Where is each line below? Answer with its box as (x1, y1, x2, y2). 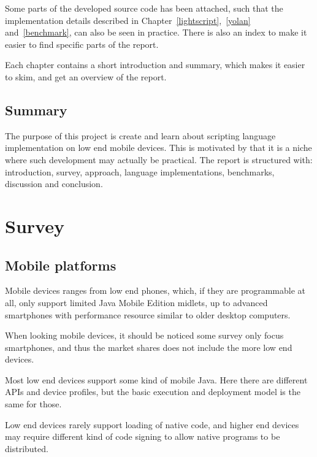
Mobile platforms (5, 255, 116, 274)
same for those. (5, 397, 62, 410)
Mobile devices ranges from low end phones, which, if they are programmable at (5, 284, 306, 297)
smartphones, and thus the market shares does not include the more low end (5, 340, 292, 353)
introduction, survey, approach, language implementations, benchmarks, (5, 165, 275, 178)
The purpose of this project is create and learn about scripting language (5, 129, 276, 142)
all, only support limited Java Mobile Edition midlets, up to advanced (5, 296, 268, 309)
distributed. (5, 442, 48, 455)
